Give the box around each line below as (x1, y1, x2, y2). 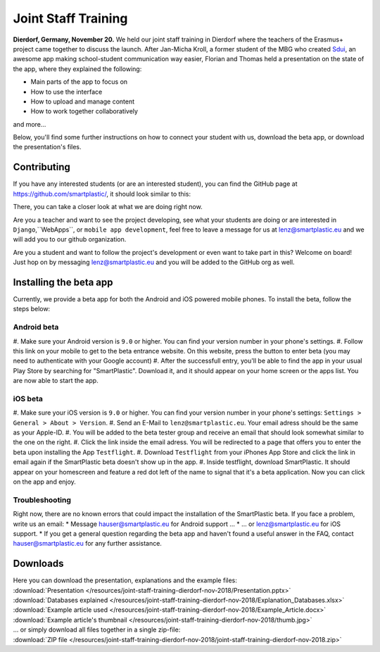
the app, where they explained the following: (13, 64, 142, 73)
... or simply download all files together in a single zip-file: (13, 625, 181, 634)
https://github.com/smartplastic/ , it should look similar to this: (13, 189, 191, 198)
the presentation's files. (13, 143, 82, 151)
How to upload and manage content (30, 97, 135, 106)
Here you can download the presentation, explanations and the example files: (13, 576, 237, 584)
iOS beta (13, 394, 44, 403)
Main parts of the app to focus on (30, 77, 128, 86)
